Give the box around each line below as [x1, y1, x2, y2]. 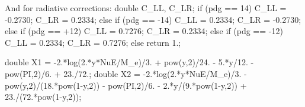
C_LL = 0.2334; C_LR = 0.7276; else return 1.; [5, 36, 181, 48]
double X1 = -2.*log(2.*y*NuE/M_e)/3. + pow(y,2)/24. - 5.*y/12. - [5, 56, 254, 68]
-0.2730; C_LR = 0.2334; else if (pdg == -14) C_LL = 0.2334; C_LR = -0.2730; [5, 13, 301, 25]
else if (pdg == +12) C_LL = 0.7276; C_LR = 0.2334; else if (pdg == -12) [5, 25, 283, 37]
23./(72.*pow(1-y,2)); [5, 91, 82, 103]
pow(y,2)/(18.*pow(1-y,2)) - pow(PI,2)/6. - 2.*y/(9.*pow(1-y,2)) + [5, 79, 247, 91]
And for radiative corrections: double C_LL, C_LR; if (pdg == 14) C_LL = [5, 2, 287, 14]
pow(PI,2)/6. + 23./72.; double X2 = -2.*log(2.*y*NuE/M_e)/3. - [5, 67, 247, 79]
